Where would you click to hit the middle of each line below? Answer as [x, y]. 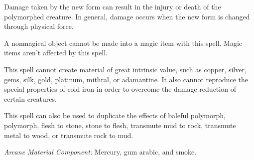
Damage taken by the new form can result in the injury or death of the [113, 6]
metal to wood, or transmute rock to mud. [69, 135]
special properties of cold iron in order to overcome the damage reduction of [120, 89]
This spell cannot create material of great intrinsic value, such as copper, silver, [125, 69]
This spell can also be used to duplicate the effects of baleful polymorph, [115, 115]
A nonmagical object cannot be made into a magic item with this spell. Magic [123, 43]
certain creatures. [30, 98]
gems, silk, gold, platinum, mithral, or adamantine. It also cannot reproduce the [126, 79]
